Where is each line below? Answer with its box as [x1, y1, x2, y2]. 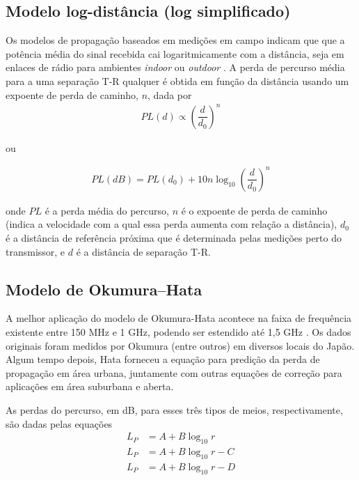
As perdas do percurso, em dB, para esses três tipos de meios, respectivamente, [6, 402, 343, 417]
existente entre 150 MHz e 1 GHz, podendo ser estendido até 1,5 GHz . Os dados [6, 325, 351, 339]
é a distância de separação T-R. [76, 244, 211, 258]
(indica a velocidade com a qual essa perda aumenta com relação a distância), [6, 217, 337, 231]
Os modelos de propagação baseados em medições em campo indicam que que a [6, 33, 345, 47]
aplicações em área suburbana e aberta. [6, 379, 174, 394]
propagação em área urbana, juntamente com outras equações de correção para [6, 365, 342, 380]
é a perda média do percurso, [45, 203, 169, 217]
